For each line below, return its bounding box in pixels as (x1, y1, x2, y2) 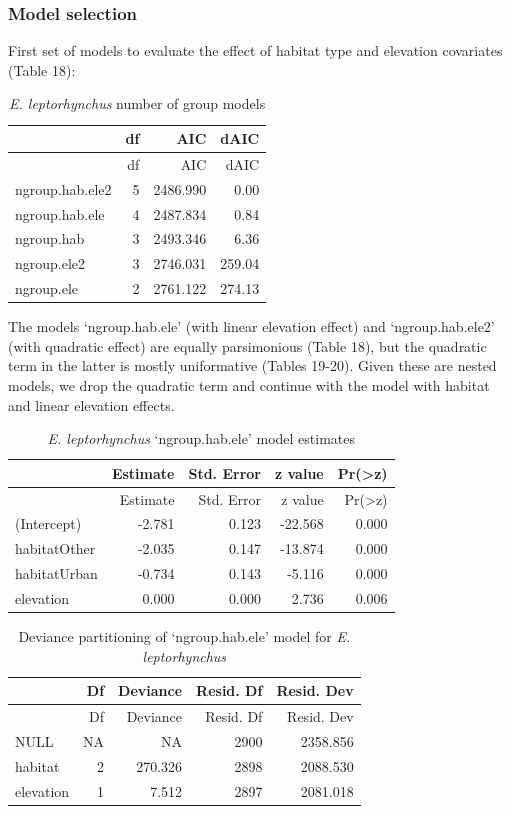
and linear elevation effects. (8, 394, 175, 415)
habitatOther (15, 538, 96, 559)
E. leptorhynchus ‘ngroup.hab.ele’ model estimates (47, 428, 356, 449)
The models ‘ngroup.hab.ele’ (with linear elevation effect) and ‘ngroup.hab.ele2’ (8, 316, 495, 337)
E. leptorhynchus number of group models (9, 93, 266, 114)
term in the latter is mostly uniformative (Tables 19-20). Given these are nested (8, 355, 497, 376)
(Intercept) (15, 513, 82, 534)
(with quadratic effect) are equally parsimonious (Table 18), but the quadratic (8, 335, 487, 356)
